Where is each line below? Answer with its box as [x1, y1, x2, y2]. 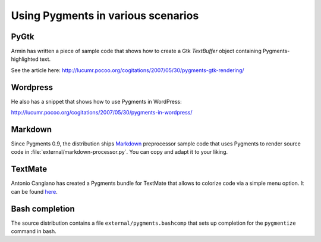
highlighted [11, 55, 39, 63]
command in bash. [11, 228, 56, 235]
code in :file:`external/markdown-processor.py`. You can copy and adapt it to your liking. [11, 148, 228, 156]
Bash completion [11, 203, 75, 214]
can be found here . [11, 188, 58, 195]
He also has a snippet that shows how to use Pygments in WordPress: [11, 98, 182, 105]
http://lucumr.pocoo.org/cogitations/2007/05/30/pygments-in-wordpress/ [11, 109, 193, 116]
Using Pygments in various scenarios [11, 9, 199, 22]
